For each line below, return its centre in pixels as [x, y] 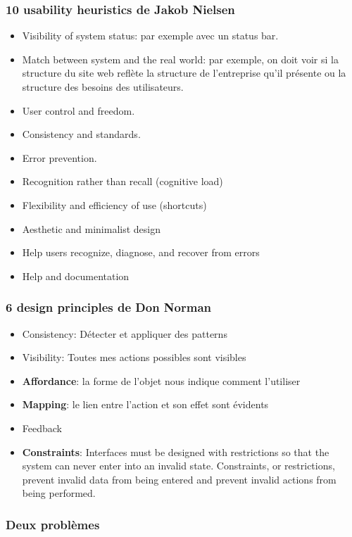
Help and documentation [76, 276]
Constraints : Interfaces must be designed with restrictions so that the [176, 451]
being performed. [59, 493]
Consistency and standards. [81, 134]
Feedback [42, 428]
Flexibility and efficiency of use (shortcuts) [114, 204]
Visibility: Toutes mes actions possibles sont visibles [134, 357]
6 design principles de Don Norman [109, 307]
